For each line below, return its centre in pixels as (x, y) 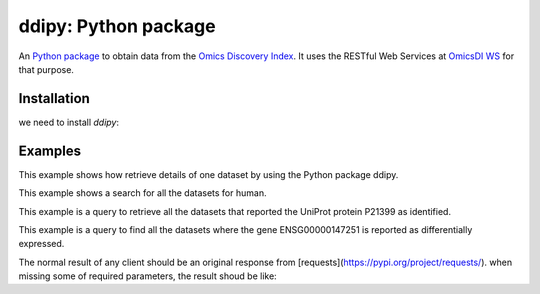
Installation (54, 98)
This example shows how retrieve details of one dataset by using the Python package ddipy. (208, 174)
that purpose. (46, 69)
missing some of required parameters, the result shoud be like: (147, 276)
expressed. (41, 244)
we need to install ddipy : (69, 122)
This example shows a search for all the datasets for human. (142, 193)
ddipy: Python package (117, 26)
